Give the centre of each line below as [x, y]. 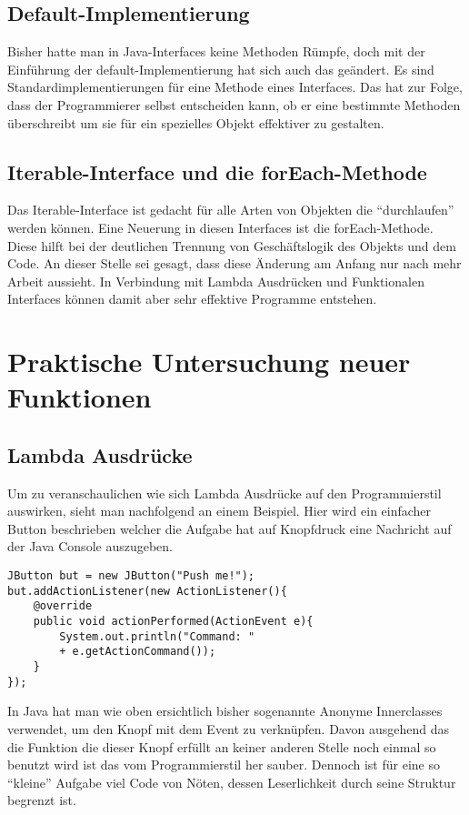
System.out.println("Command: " [157, 636]
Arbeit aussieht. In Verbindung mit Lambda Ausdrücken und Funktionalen [216, 281]
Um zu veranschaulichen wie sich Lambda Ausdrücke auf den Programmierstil [225, 493]
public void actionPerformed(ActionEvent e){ [173, 622]
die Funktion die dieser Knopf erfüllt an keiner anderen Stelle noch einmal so [222, 746]
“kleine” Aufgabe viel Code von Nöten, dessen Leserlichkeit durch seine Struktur [232, 782]
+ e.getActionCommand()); [138, 652]
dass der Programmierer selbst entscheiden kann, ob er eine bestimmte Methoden [234, 104]
